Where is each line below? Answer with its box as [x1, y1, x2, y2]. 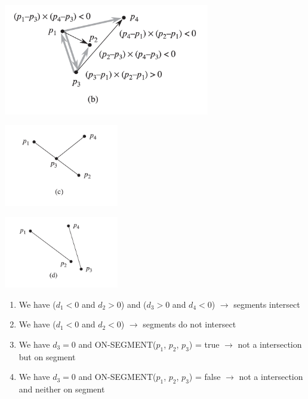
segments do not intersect [143, 318, 236, 330]
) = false [189, 370, 221, 383]
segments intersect [233, 298, 300, 310]
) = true [189, 338, 220, 350]
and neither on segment [19, 382, 105, 395]
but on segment [19, 350, 76, 363]
